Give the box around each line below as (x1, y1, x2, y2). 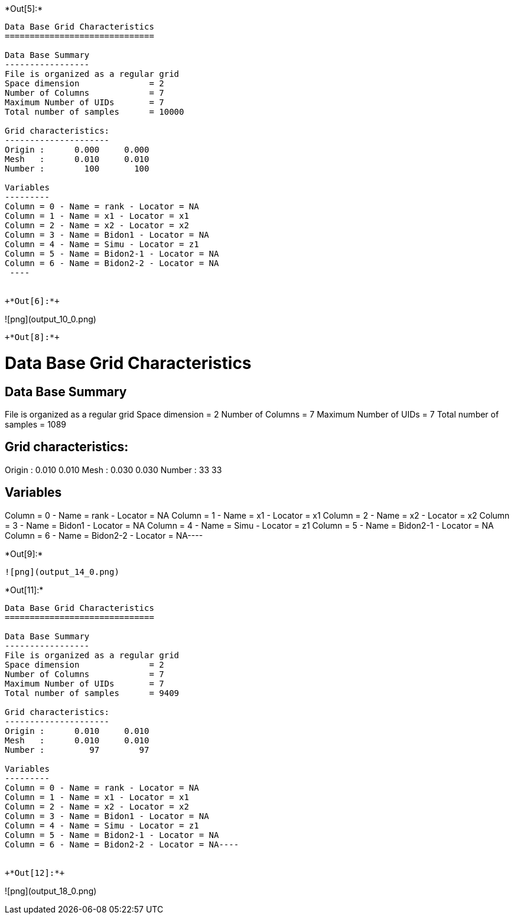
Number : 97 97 (5, 745, 149, 755)
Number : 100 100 (5, 164, 149, 173)
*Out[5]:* (5, 4, 43, 14)
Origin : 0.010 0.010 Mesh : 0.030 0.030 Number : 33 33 (5, 464, 222, 475)
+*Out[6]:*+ (5, 296, 60, 306)
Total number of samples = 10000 (5, 107, 184, 117)
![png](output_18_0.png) (5, 885, 97, 896)
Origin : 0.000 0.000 (5, 145, 149, 154)
